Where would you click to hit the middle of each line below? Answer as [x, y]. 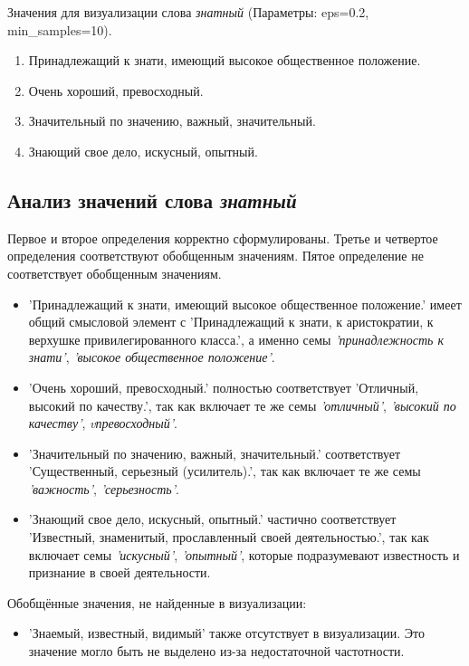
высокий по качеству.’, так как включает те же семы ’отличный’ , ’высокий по [242, 405]
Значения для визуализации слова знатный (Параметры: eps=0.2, [188, 12]
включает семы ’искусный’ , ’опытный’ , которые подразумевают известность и [244, 554]
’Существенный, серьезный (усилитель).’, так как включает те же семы [225, 471]
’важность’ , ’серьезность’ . [104, 488]
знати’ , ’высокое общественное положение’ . [152, 357]
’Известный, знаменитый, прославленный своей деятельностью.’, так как [229, 537]
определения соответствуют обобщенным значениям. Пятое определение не [215, 256]
